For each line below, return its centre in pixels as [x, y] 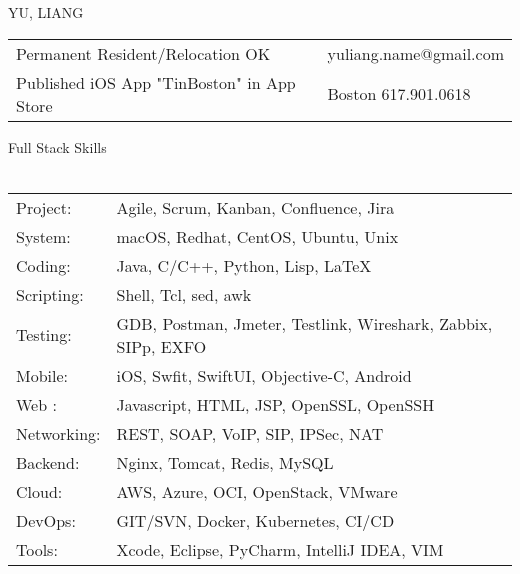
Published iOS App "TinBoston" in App [156, 82]
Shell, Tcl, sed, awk [184, 294]
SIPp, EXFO [161, 346]
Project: [44, 207]
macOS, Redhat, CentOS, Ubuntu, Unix [257, 236]
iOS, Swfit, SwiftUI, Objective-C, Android [264, 375]
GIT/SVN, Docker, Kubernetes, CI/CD [255, 520]
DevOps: [46, 520]
